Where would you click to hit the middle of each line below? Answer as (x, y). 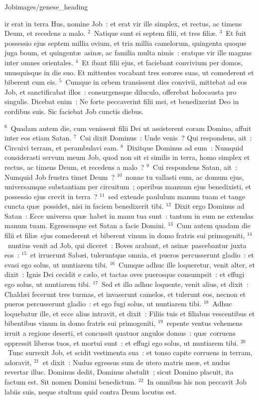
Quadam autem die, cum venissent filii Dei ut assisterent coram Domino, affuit (131, 128)
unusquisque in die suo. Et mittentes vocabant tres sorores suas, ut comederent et (129, 72)
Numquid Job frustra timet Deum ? (60, 177)
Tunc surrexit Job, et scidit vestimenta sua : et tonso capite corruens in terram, (130, 352)
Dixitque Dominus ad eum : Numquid (185, 147)
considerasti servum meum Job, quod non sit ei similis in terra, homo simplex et (127, 157)
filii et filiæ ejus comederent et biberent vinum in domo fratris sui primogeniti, (125, 235)
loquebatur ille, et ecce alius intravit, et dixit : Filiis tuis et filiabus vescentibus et (130, 313)
